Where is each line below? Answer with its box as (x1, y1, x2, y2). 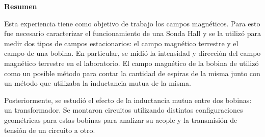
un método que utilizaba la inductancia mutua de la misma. (4, 78, 191, 88)
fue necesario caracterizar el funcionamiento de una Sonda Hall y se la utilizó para (4, 28, 261, 39)
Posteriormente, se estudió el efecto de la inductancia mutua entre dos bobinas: (4, 94, 252, 105)
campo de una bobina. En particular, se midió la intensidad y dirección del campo (4, 48, 261, 58)
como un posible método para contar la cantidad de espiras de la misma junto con (4, 67, 260, 78)
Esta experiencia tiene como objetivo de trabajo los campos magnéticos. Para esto (4, 18, 260, 28)
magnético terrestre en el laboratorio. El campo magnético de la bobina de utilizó (4, 57, 259, 68)
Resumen (4, 1, 37, 11)
